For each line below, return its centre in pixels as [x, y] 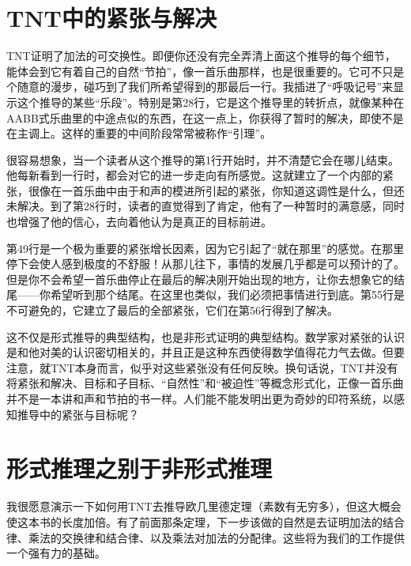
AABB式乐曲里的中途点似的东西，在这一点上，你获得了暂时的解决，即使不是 [205, 117]
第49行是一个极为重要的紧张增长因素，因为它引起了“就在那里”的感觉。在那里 [205, 248]
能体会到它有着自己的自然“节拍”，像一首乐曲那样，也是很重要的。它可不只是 [205, 71]
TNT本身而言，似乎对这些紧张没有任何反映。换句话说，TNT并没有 [224, 367]
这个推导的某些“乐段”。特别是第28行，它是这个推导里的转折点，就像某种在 [211, 102]
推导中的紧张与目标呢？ [78, 414]
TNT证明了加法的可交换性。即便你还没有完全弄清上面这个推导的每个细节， [201, 56]
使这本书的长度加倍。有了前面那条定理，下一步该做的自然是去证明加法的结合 [205, 521]
